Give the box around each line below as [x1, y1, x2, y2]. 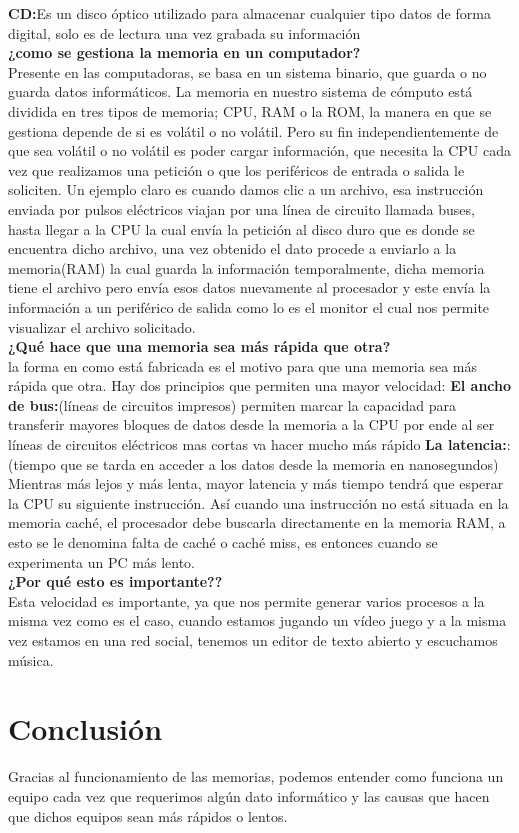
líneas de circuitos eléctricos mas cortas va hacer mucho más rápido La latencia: [8, 434, 507, 455]
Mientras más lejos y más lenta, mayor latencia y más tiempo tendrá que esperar [8, 473, 504, 494]
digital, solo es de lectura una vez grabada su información [8, 22, 361, 43]
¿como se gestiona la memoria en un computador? [8, 42, 361, 63]
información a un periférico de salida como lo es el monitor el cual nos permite [8, 296, 490, 317]
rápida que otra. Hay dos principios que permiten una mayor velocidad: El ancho [8, 375, 512, 396]
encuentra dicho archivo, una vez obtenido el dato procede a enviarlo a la [8, 238, 457, 259]
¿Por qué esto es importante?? [8, 571, 223, 592]
